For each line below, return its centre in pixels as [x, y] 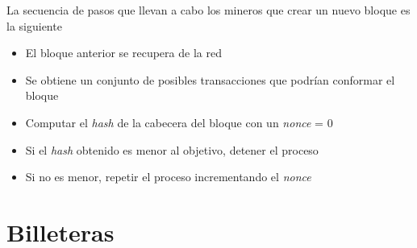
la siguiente [34, 25]
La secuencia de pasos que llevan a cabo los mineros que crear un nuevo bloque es [208, 10]
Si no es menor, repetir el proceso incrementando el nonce [168, 177]
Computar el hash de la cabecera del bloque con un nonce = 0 [179, 122]
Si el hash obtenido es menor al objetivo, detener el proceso [172, 149]
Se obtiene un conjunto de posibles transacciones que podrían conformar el [210, 79]
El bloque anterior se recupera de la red [123, 53]
